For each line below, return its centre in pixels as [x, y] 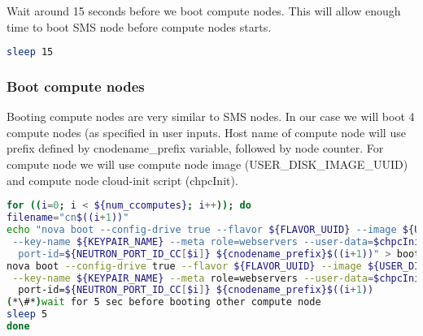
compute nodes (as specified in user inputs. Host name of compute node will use [206, 132]
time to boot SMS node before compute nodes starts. [139, 26]
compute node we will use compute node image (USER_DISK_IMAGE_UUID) [207, 164]
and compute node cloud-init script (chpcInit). [122, 180]
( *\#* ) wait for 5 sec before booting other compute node [164, 302]
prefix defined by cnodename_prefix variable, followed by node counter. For [195, 148]
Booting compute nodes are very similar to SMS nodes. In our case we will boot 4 [211, 116]
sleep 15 [30, 52]
